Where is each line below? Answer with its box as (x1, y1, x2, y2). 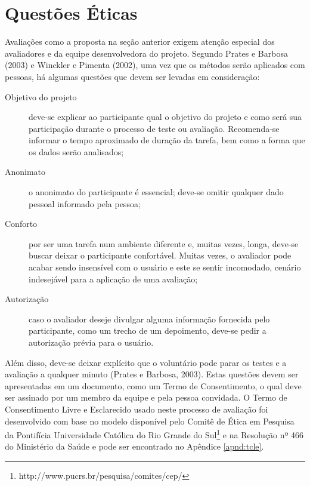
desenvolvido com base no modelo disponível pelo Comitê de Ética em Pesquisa (5, 414, 294, 427)
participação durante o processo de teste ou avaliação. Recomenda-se (29, 122, 280, 134)
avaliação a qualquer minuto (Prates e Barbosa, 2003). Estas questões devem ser (5, 368, 299, 380)
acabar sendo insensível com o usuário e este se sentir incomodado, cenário (29, 261, 301, 273)
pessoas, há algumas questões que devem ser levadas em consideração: (5, 70, 260, 82)
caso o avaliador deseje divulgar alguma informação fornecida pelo (29, 312, 270, 325)
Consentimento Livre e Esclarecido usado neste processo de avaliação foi (5, 402, 268, 415)
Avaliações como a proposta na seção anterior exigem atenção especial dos (5, 35, 275, 48)
